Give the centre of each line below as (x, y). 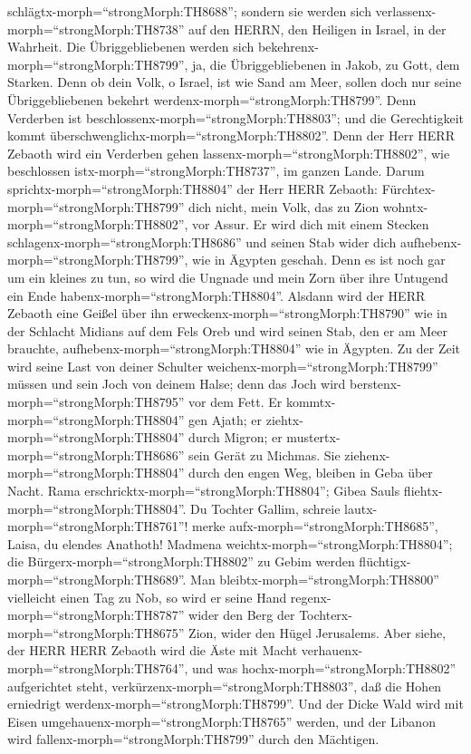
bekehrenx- (288, 47)
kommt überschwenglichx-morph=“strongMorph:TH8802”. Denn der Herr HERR (231, 135)
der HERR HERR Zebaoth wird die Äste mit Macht (153, 650)
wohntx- (405, 206)
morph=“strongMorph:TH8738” (96, 29)
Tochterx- (326, 615)
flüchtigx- (385, 561)
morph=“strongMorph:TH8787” (96, 615)
